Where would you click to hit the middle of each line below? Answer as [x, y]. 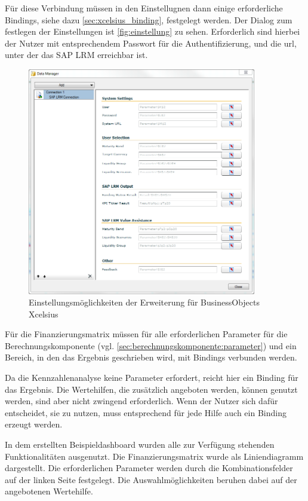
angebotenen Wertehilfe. [49, 491]
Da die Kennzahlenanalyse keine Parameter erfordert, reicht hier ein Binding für [152, 378]
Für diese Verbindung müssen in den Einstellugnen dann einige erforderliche [144, 8]
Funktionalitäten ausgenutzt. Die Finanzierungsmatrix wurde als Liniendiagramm [154, 456]
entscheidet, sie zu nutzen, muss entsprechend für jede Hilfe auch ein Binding [146, 412]
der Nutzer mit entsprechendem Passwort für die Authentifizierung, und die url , [151, 43]
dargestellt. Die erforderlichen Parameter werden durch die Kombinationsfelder [149, 468]
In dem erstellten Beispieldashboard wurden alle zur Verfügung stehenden [140, 445]
